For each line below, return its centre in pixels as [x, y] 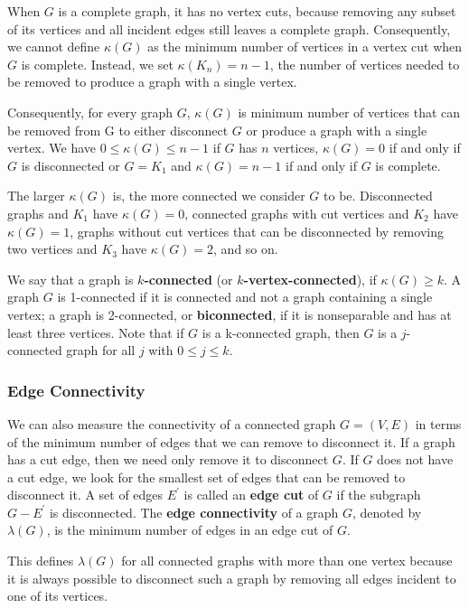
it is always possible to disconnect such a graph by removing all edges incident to [232, 578]
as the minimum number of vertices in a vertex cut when [305, 47]
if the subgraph [379, 495]
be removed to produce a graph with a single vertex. [152, 82]
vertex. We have [52, 148]
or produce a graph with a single [337, 130]
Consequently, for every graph [90, 112]
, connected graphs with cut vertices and [297, 213]
